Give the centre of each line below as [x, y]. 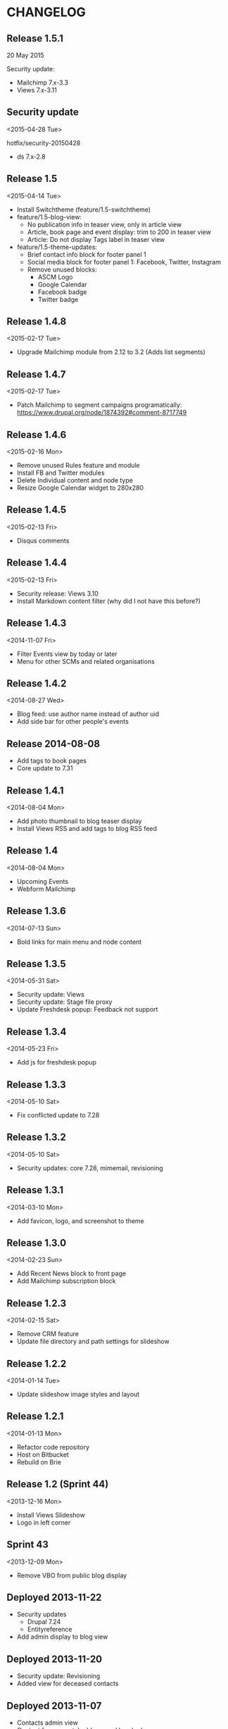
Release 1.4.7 [36, 374]
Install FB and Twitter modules [61, 473]
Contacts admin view [47, 1723]
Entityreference [50, 1630]
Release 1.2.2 [37, 1363]
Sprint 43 [27, 1545]
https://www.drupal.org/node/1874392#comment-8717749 [102, 413]
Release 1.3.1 [35, 1190]
